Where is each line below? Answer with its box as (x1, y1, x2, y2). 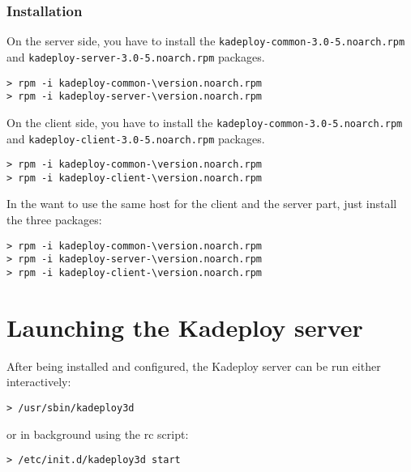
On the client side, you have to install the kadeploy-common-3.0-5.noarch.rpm (6, 113, 403, 130)
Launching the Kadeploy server (6, 310, 363, 343)
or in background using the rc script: (6, 425, 189, 442)
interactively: (6, 373, 71, 390)
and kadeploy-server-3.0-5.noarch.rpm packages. (6, 48, 265, 65)
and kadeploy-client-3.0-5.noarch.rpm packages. (6, 130, 265, 147)
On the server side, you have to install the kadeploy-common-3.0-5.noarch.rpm (6, 32, 405, 49)
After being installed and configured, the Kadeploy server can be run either (6, 357, 381, 374)
